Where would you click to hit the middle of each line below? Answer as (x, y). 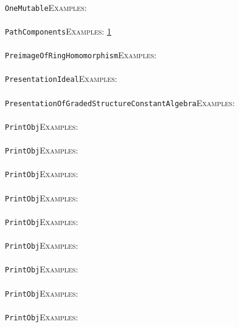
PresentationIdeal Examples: (61, 79)
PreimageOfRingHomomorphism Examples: (81, 55)
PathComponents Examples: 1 (58, 31)
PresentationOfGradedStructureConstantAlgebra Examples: (120, 102)
